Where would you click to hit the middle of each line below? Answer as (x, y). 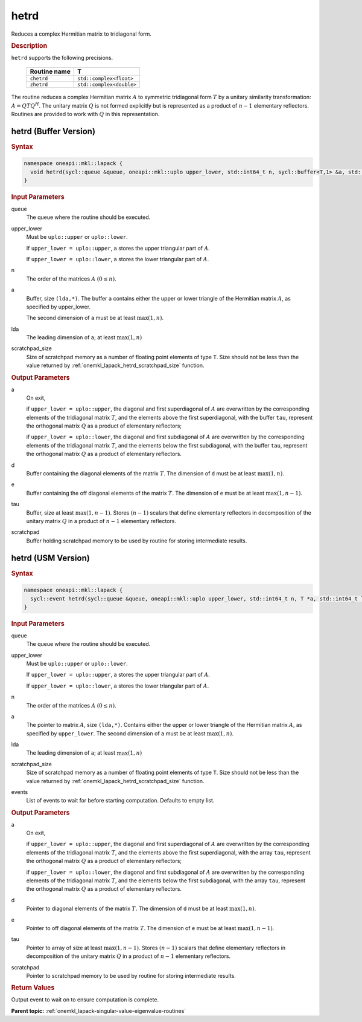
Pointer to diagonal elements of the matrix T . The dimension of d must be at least (127, 909)
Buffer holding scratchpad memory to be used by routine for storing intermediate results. (137, 541)
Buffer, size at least (50, 513)
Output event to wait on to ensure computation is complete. (85, 1000)
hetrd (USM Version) (50, 558)
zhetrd (39, 85)
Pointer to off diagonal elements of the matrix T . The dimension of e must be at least (131, 928)
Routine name (50, 71)
